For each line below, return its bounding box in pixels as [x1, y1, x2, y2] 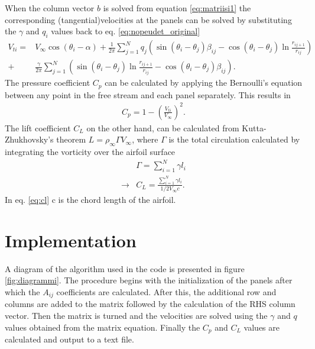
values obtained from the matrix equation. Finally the [5, 321, 200, 333]
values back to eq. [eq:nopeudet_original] [51, 25, 200, 37]
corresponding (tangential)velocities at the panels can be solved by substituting [5, 13, 292, 25]
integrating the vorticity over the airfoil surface [5, 146, 176, 158]
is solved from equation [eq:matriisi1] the [103, 2, 251, 14]
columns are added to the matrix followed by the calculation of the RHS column [5, 298, 295, 310]
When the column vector [5, 2, 95, 14]
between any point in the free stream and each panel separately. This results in [5, 88, 291, 101]
